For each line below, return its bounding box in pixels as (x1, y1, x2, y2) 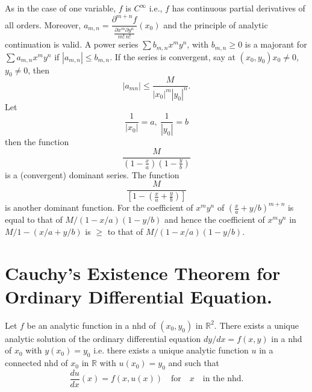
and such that (168, 356, 220, 369)
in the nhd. (202, 375, 244, 384)
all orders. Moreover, (5, 18, 81, 31)
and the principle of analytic (163, 18, 268, 31)
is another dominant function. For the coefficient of (5, 201, 193, 214)
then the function (5, 135, 69, 148)
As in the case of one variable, (5, 2, 116, 14)
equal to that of (5, 213, 63, 226)
